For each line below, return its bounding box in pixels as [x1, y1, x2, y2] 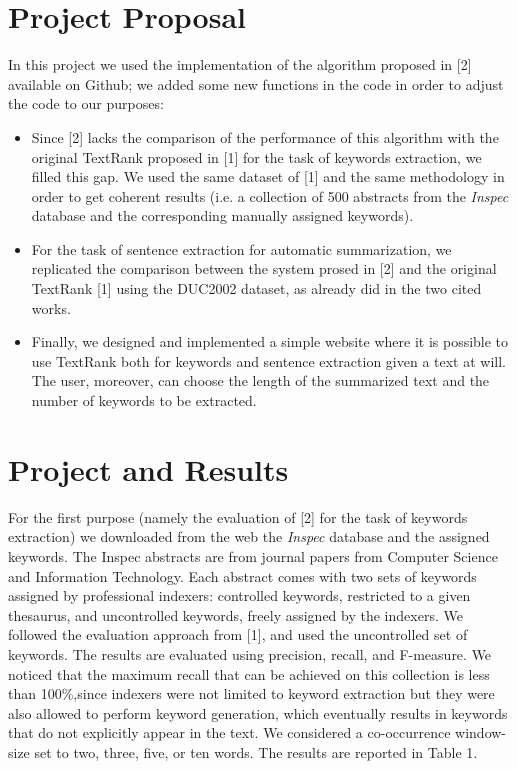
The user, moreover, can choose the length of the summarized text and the [31, 370, 490, 391]
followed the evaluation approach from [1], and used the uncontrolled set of [8, 624, 468, 645]
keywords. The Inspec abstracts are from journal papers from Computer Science [8, 545, 498, 566]
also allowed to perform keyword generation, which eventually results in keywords [8, 702, 508, 723]
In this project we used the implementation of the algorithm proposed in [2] [8, 54, 472, 75]
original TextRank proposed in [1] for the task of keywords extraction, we [31, 146, 482, 167]
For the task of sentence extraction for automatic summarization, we [31, 238, 452, 259]
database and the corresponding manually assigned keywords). [31, 205, 414, 226]
